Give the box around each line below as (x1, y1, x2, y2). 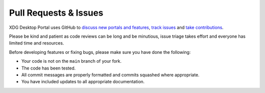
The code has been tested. (21, 65, 76, 71)
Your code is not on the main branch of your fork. (21, 58, 122, 64)
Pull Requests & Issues (9, 7, 104, 18)
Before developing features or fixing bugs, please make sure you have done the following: (9, 49, 191, 55)
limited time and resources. (9, 40, 64, 46)
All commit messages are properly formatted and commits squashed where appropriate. (21, 71, 200, 78)
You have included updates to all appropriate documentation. (21, 79, 145, 85)
